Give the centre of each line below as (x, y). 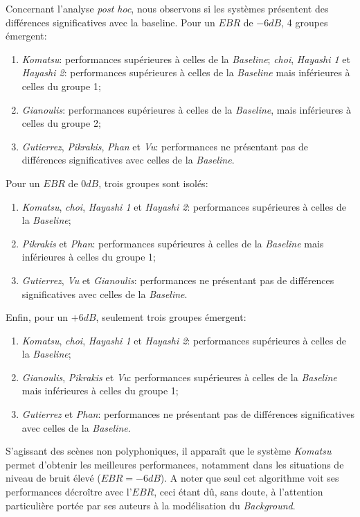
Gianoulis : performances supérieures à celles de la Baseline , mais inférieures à (187, 109)
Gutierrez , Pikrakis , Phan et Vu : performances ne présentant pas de (165, 146)
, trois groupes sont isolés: (153, 183)
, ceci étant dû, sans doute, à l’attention (238, 492)
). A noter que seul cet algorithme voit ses (250, 478)
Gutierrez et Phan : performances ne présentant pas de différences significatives (188, 414)
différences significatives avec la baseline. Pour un (110, 22)
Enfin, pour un (37, 317)
